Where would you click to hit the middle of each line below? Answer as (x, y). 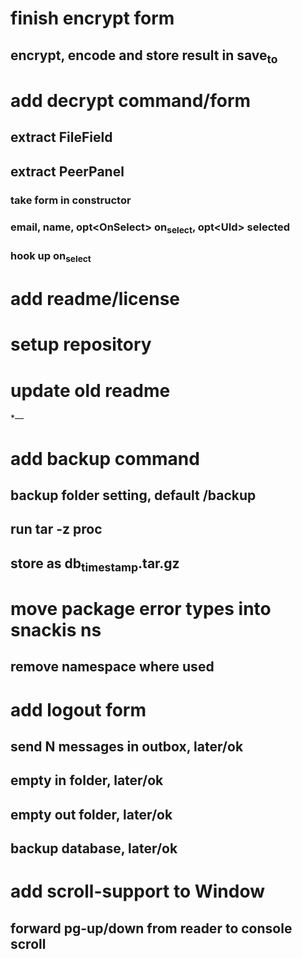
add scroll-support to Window (138, 891)
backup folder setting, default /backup (133, 495)
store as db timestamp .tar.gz (95, 564)
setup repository (81, 344)
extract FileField (61, 137)
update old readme (90, 390)
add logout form (78, 709)
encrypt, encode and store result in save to (144, 56)
